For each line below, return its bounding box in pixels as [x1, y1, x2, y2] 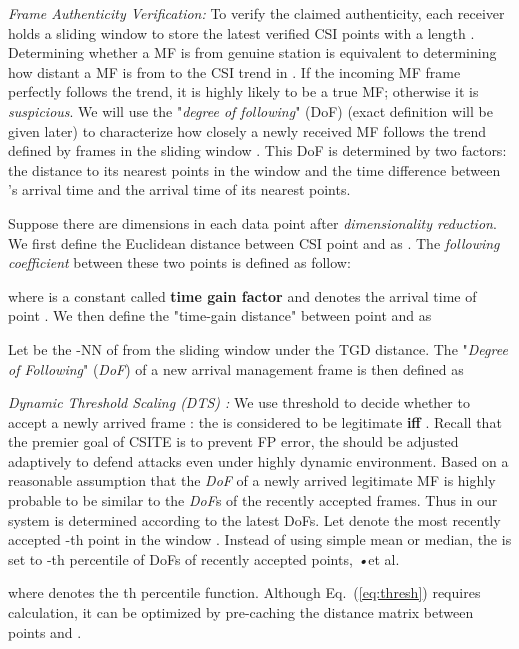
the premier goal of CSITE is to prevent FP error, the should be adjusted [8, 431, 459, 452]
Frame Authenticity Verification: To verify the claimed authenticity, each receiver [8, 3, 505, 23]
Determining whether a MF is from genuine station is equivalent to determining [8, 42, 497, 63]
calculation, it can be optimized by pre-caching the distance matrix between [8, 602, 474, 623]
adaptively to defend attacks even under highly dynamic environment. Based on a [8, 450, 509, 471]
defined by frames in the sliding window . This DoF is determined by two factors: [8, 140, 507, 161]
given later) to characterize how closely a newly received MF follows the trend [8, 120, 487, 141]
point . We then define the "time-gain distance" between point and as [8, 305, 432, 326]
